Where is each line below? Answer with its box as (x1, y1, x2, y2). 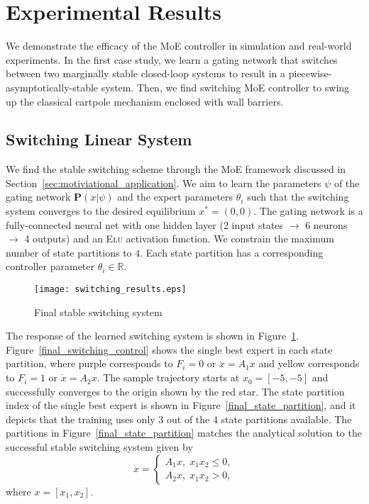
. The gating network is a (253, 203, 363, 218)
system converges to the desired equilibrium (6, 203, 196, 218)
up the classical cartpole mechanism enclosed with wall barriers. (6, 94, 284, 108)
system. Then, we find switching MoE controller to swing (101, 79, 350, 94)
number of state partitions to (6, 245, 132, 259)
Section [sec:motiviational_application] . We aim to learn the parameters (6, 175, 321, 190)
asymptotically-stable (6, 79, 99, 94)
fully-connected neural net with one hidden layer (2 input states (6, 217, 284, 232)
